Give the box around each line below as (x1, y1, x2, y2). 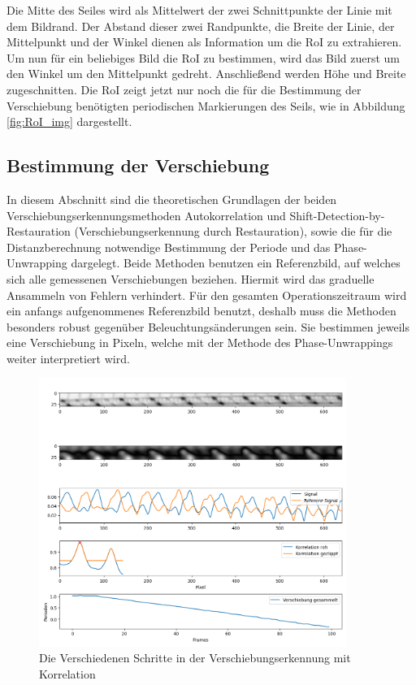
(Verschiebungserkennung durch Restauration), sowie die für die (74, 223, 392, 240)
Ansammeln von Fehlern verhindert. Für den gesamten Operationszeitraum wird (6, 286, 407, 303)
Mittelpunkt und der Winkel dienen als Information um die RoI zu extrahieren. (6, 33, 402, 50)
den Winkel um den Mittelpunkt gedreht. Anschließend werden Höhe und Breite (6, 65, 406, 82)
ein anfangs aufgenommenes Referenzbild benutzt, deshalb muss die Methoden (6, 302, 396, 319)
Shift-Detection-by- (289, 206, 385, 223)
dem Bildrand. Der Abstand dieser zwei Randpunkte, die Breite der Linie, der (6, 17, 395, 34)
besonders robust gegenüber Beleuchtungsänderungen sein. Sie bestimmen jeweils (6, 318, 409, 335)
